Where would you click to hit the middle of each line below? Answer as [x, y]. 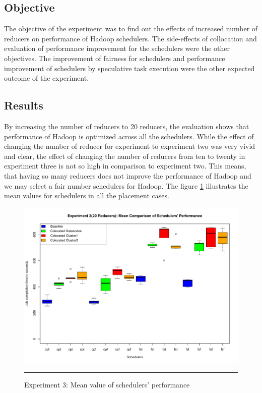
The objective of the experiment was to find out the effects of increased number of [131, 29]
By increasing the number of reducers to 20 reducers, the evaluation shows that [127, 126]
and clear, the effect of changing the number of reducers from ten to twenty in [125, 156]
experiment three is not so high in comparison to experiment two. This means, [125, 166]
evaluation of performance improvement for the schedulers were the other [117, 48]
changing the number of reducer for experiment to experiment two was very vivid [130, 146]
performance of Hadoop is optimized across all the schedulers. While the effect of [129, 136]
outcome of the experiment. [47, 78]
